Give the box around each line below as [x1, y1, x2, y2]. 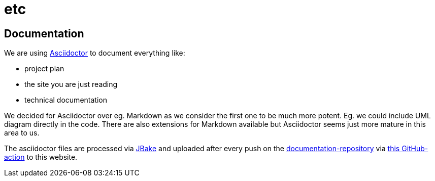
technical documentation [24, 96, 107, 105]
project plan [24, 64, 64, 73]
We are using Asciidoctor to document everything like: [4, 49, 185, 58]
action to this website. [4, 153, 78, 162]
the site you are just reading [24, 80, 118, 89]
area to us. [4, 128, 40, 138]
